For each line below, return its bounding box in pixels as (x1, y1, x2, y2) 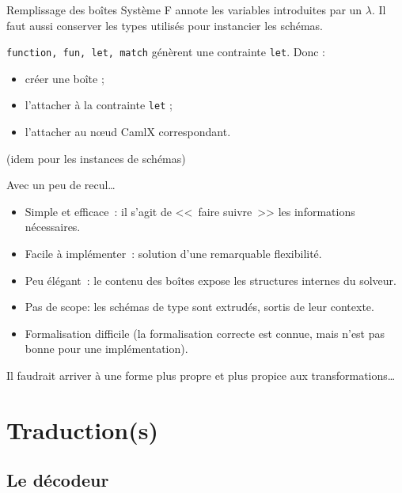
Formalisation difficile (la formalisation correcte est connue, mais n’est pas (25, 324, 385, 341)
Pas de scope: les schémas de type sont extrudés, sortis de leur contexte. (25, 298, 374, 315)
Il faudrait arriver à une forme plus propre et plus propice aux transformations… (6, 367, 396, 384)
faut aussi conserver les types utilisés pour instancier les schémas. (6, 17, 323, 33)
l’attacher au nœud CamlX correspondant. (25, 123, 231, 140)
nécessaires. (25, 218, 81, 235)
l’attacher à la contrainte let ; (25, 97, 173, 113)
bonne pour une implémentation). (25, 340, 188, 357)
